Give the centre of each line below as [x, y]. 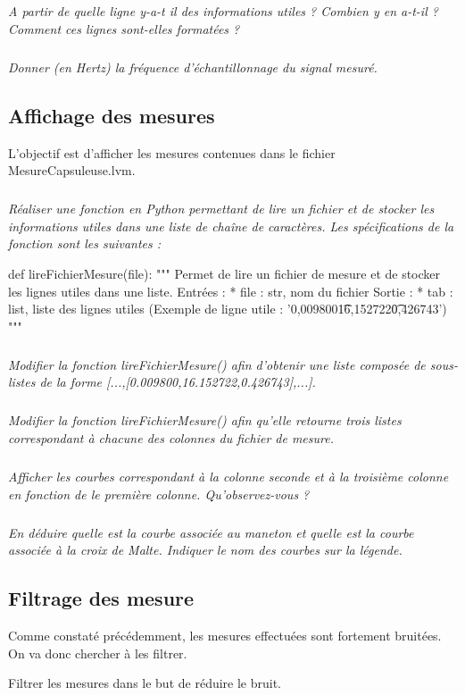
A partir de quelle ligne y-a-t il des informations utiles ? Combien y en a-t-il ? [223, 11]
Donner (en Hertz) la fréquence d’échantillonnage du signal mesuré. [193, 67]
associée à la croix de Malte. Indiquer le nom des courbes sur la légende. [205, 550]
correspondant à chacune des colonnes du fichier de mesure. [171, 437]
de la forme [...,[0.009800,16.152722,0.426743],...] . [178, 382]
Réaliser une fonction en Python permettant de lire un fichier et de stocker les [221, 209]
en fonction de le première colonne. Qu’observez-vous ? [159, 494]
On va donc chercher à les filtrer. [98, 653]
